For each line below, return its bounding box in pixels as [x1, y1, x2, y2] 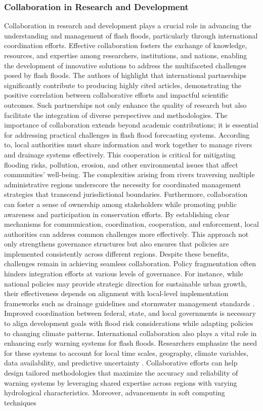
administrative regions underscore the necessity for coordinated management [4, 179, 241, 189]
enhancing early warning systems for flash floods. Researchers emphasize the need [4, 338, 257, 348]
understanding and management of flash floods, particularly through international [4, 30, 258, 40]
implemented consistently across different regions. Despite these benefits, [4, 248, 229, 259]
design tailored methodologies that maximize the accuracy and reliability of [4, 367, 238, 378]
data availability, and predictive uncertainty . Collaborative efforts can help [4, 357, 238, 368]
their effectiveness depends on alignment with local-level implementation [4, 288, 229, 299]
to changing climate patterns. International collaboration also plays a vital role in [4, 327, 257, 338]
